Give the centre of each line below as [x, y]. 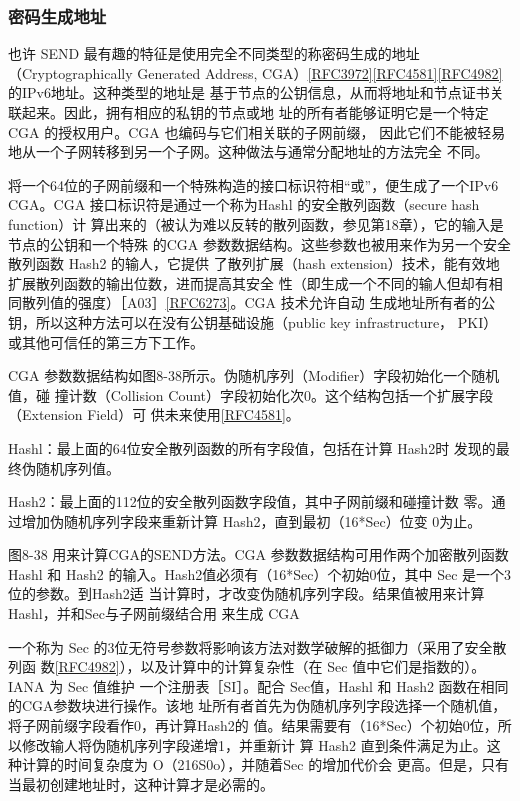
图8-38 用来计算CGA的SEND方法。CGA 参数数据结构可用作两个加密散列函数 [258, 554]
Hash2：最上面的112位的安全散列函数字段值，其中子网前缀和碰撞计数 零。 [250, 501]
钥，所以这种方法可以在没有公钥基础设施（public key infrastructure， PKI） [253, 321]
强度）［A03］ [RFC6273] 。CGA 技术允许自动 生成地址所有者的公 [286, 302]
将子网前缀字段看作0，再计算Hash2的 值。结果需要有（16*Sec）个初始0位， [253, 725]
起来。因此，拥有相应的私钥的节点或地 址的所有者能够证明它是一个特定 [255, 112]
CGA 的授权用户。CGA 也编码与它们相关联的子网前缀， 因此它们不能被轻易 [257, 131]
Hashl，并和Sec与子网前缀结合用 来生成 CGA [154, 613]
